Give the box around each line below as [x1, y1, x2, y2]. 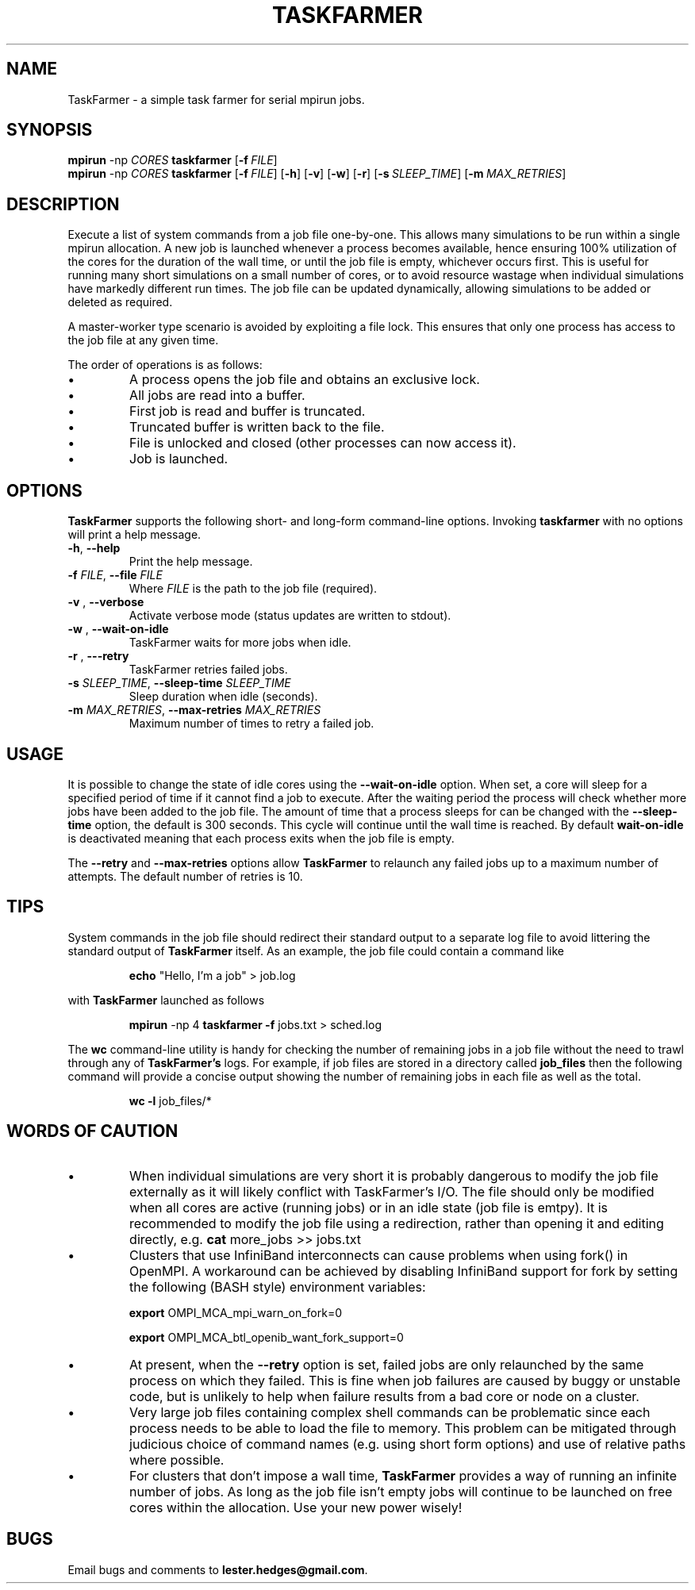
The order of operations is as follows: [67, 358, 263, 372]
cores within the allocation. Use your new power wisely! [129, 1499, 463, 1515]
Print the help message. [129, 555, 253, 569]
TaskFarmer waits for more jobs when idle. [129, 636, 351, 650]
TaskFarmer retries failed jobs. [129, 662, 288, 677]
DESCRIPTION [6, 194, 120, 214]
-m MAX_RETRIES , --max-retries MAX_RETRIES [67, 703, 321, 717]
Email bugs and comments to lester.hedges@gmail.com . [67, 1562, 368, 1577]
